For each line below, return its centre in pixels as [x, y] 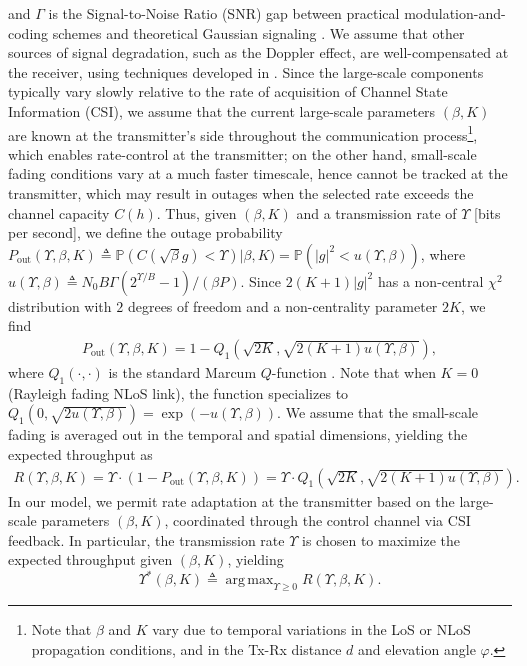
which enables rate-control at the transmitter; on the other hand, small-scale [242, 153]
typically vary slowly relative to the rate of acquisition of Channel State [228, 91]
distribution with [60, 305]
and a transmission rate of [376, 212]
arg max [249, 580]
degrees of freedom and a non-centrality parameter [282, 305]
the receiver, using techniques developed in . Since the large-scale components [246, 71]
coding [28, 32]
